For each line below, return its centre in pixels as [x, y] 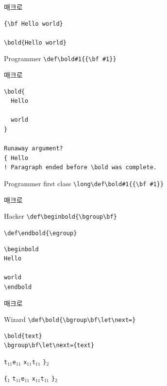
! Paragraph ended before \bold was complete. [80, 168]
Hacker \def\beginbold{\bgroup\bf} [60, 216]
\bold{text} [23, 336]
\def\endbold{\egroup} [41, 233]
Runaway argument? [33, 149]
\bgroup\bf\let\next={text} [49, 346]
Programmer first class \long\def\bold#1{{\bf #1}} [84, 183]
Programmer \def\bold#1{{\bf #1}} [60, 58]
